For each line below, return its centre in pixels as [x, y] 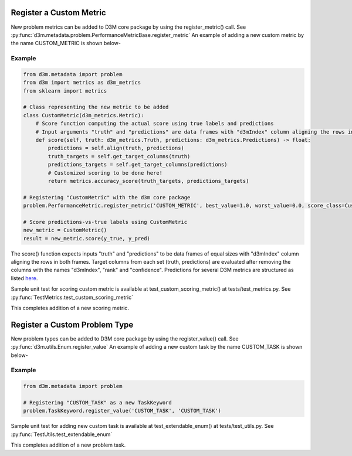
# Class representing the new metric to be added [96, 107]
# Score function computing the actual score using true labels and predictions [155, 124]
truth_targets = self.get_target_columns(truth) [119, 156]
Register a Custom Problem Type [72, 324]
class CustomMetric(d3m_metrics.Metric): [84, 115]
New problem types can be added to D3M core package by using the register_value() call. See [125, 338]
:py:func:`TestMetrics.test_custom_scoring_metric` [72, 297]
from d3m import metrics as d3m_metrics [82, 83]
